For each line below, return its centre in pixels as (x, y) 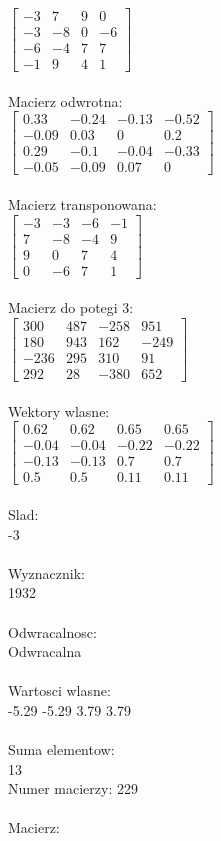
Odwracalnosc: (52, 631)
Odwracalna (45, 651)
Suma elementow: (61, 749)
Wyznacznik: (47, 572)
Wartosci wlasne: (59, 690)
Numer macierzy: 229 (73, 788)
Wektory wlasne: (59, 410)
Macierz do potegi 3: (71, 307)
